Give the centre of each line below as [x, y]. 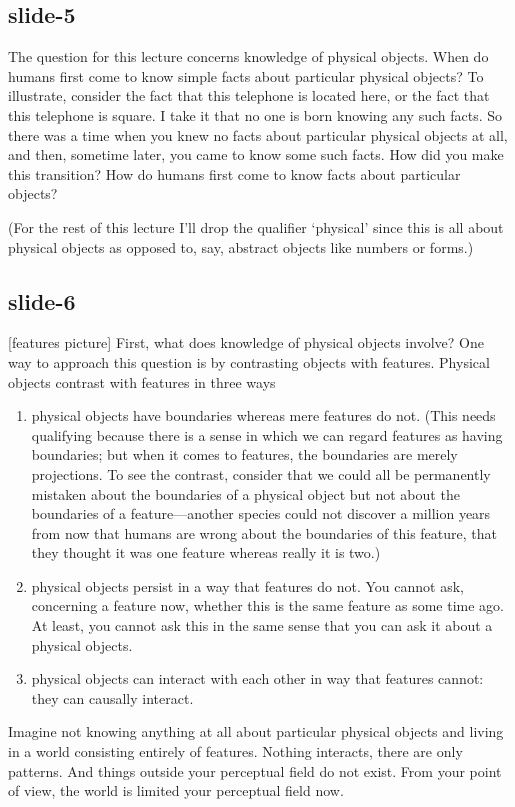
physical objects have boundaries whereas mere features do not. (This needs [263, 415]
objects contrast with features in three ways [142, 381]
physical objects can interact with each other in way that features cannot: [257, 678]
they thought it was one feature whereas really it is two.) [206, 552]
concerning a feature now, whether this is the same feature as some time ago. [267, 605]
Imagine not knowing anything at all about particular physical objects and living [256, 731]
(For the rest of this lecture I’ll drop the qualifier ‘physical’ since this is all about [256, 226]
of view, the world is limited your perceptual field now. [176, 790]
